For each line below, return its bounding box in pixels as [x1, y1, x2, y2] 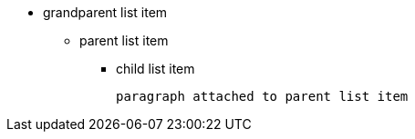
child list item [116, 61, 195, 76]
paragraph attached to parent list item [116, 89, 409, 104]
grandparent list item [43, 5, 168, 20]
